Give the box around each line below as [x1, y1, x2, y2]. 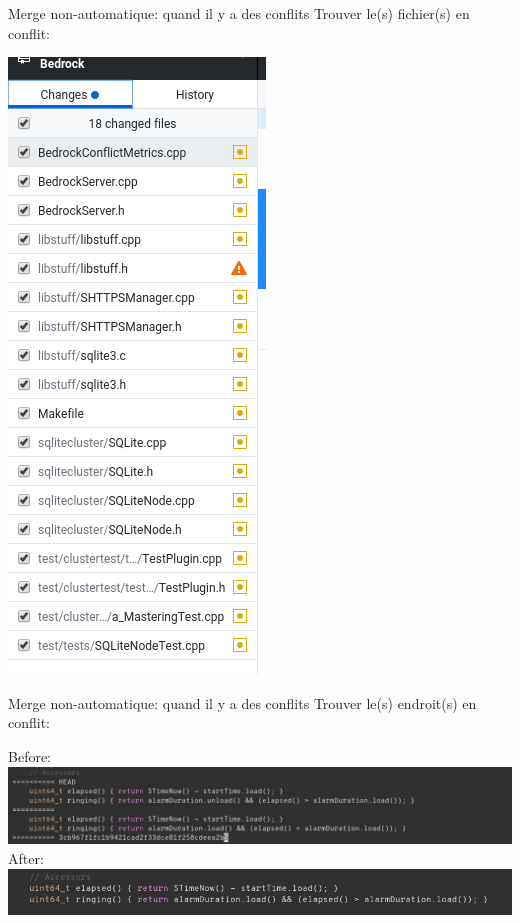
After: [8, 847, 44, 868]
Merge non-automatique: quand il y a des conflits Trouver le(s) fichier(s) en [8, 3, 470, 23]
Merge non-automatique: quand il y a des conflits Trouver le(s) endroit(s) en [8, 692, 477, 713]
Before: [8, 745, 52, 766]
